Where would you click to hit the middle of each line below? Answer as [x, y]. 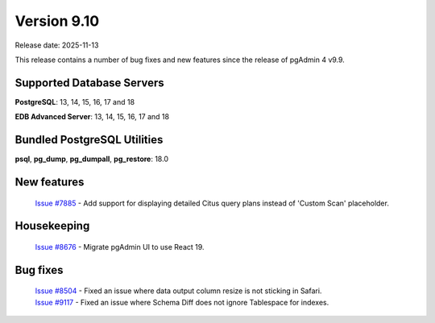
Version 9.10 [57, 21]
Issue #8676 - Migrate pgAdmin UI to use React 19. [120, 246]
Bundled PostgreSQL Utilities [89, 140]
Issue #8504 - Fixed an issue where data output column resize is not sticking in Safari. [178, 291]
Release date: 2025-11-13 [57, 45]
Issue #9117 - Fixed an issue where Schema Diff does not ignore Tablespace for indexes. [182, 302]
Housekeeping [52, 226]
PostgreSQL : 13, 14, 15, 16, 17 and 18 [75, 101]
